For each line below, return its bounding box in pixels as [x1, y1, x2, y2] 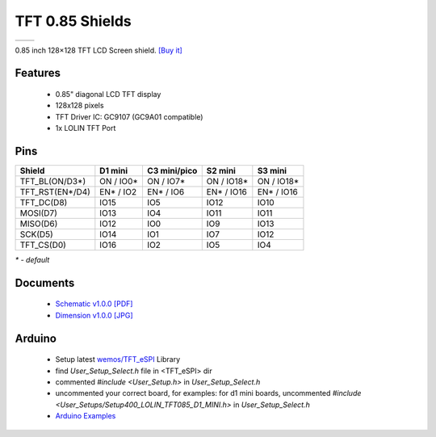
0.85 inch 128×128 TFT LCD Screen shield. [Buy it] [15, 45, 183, 55]
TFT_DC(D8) [19, 197, 68, 208]
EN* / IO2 [99, 187, 137, 198]
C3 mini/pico [146, 166, 198, 177]
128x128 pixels [55, 101, 104, 111]
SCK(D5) [19, 229, 54, 240]
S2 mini [206, 166, 236, 177]
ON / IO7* [146, 176, 186, 187]
